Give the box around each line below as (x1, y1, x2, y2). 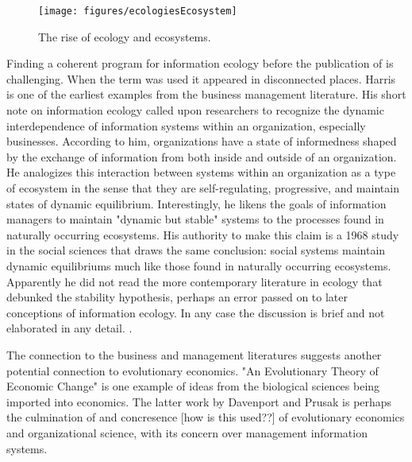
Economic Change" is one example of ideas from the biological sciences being (6, 378, 380, 394)
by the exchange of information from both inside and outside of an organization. (6, 148, 397, 165)
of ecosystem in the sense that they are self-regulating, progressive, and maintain (6, 180, 399, 196)
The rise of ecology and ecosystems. (38, 28, 211, 45)
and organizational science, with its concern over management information (6, 424, 368, 441)
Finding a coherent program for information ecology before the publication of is (6, 55, 394, 72)
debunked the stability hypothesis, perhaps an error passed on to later (6, 289, 348, 305)
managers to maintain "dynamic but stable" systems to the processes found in (6, 211, 384, 227)
